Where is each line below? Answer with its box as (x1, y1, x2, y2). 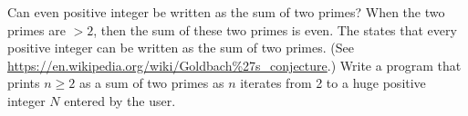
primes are (7, 20, 66, 39)
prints (7, 73, 40, 92)
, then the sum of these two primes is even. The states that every (93, 20, 457, 39)
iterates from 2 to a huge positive (240, 73, 426, 92)
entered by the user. (64, 91, 176, 110)
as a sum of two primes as (78, 73, 224, 92)
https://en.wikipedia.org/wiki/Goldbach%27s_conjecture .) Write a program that (7, 55, 462, 74)
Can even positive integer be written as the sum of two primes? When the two (7, 3, 445, 21)
